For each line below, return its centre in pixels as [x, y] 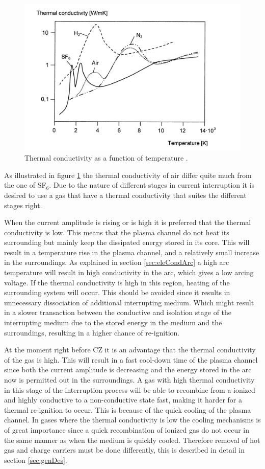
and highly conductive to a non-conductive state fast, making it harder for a [123, 400]
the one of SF [25, 185]
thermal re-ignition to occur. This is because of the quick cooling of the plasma [128, 409]
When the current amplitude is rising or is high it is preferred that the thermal [128, 222]
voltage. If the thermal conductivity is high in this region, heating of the [117, 282]
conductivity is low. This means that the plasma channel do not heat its [117, 232]
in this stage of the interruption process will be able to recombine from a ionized [130, 389]
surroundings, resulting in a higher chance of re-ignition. [92, 332]
